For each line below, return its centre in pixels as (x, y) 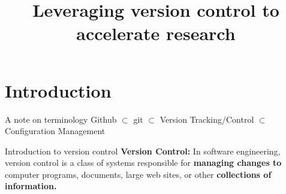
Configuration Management (55, 131)
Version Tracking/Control (207, 119)
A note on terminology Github (61, 119)
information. (31, 186)
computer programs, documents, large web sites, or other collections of (138, 174)
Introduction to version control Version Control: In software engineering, (143, 151)
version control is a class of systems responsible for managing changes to (143, 163)
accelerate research (156, 33)
